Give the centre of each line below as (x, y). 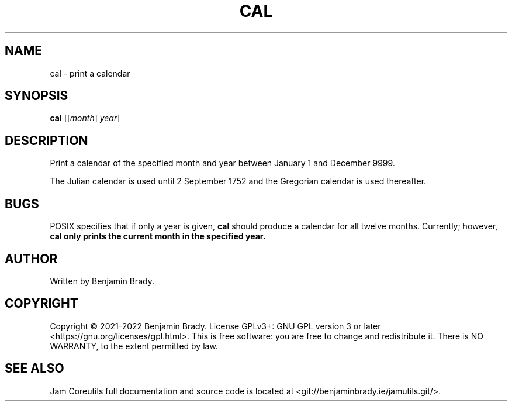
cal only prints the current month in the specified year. (158, 236)
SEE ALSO (34, 369)
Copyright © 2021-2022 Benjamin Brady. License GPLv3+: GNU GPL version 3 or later (215, 326)
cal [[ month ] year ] (85, 118)
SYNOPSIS (37, 96)
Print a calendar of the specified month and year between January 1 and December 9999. (222, 163)
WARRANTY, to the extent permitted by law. (134, 346)
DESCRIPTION (46, 140)
